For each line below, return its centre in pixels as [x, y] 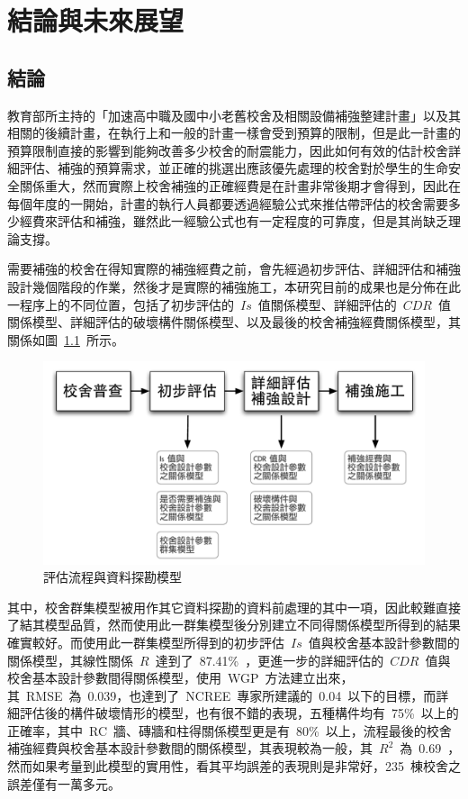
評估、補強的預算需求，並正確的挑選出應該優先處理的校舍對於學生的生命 [234, 168]
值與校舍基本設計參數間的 [384, 642]
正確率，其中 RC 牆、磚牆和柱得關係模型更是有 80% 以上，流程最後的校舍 [229, 730]
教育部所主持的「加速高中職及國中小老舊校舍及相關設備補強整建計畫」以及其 [234, 115]
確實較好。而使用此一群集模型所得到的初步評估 [146, 642]
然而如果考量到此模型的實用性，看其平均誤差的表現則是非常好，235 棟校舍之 [234, 766]
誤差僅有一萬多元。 [64, 783]
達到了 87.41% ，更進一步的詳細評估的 [270, 660]
